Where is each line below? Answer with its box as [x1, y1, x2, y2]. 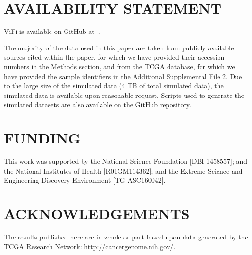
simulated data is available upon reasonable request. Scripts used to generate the [4, 90, 244, 100]
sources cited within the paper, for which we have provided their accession [4, 52, 225, 62]
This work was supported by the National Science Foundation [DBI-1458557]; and [4, 156, 248, 166]
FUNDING [4, 128, 81, 148]
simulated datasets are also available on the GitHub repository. [4, 99, 191, 110]
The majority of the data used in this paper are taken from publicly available [4, 42, 234, 52]
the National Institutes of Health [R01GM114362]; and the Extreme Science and [4, 165, 243, 175]
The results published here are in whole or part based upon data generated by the [4, 231, 248, 241]
